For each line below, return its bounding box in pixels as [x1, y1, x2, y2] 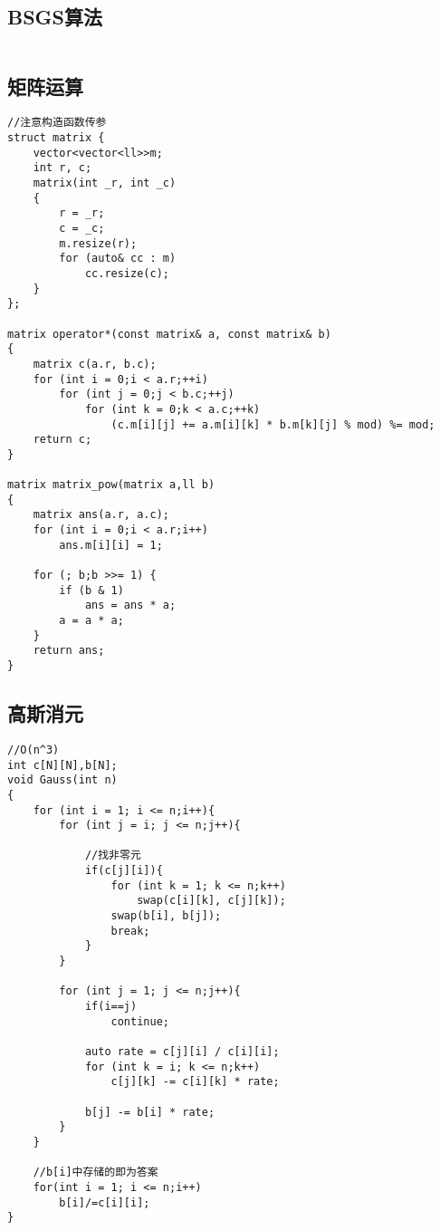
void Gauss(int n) [7, 774, 118, 787]
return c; [33, 433, 92, 447]
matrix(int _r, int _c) [33, 177, 177, 190]
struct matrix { [7, 131, 105, 145]
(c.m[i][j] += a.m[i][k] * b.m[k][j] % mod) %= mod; [110, 418, 435, 431]
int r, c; [33, 161, 92, 175]
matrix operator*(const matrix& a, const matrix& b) [7, 327, 331, 341]
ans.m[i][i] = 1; [59, 538, 163, 552]
